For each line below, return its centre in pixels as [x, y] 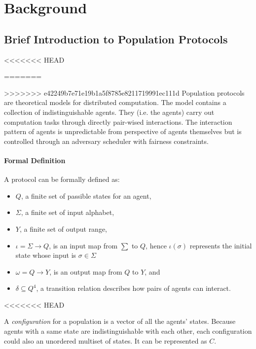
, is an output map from [86, 271]
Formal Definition [35, 160]
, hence [156, 245]
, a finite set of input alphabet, [68, 212]
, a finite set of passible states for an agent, [86, 195]
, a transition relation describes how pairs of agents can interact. [133, 288]
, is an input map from [83, 245]
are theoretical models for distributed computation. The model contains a [115, 102]
